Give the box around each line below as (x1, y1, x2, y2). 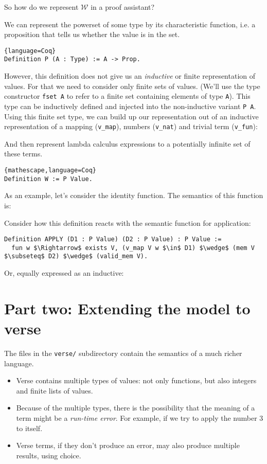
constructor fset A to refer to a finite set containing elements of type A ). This (4, 91, 251, 101)
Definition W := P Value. (4, 175, 93, 183)
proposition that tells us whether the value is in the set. (4, 29, 180, 40)
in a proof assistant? (91, 2, 155, 12)
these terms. (4, 148, 43, 159)
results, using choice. (16, 450, 81, 460)
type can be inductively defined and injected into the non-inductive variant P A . (4, 100, 256, 111)
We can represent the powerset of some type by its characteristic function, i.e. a (4, 19, 256, 29)
